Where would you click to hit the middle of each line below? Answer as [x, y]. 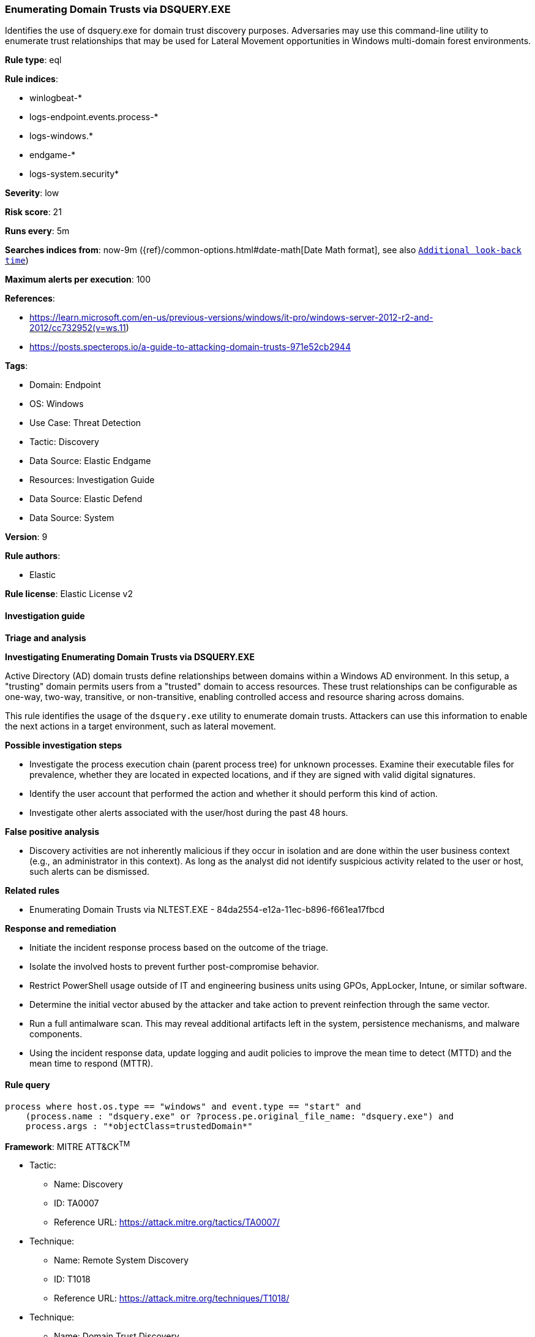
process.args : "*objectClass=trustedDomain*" [139, 1126]
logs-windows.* [61, 136]
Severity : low [32, 193]
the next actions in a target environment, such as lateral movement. [140, 726]
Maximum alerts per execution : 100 [78, 280]
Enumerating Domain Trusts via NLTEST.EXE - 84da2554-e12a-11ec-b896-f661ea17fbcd [207, 909]
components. [56, 1034]
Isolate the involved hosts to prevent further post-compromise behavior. [174, 966]
